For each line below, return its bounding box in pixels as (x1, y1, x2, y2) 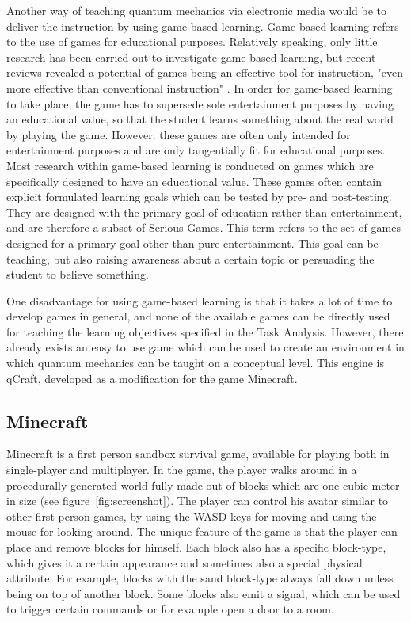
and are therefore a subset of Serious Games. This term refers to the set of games (6, 219, 401, 236)
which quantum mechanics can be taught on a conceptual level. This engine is (6, 355, 384, 371)
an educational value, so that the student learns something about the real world (6, 111, 394, 127)
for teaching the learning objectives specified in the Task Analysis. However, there (6, 323, 404, 339)
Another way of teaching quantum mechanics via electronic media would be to (6, 2, 387, 18)
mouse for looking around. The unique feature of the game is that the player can (6, 523, 398, 540)
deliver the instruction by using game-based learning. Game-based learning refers (6, 17, 399, 34)
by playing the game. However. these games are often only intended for (6, 126, 351, 142)
